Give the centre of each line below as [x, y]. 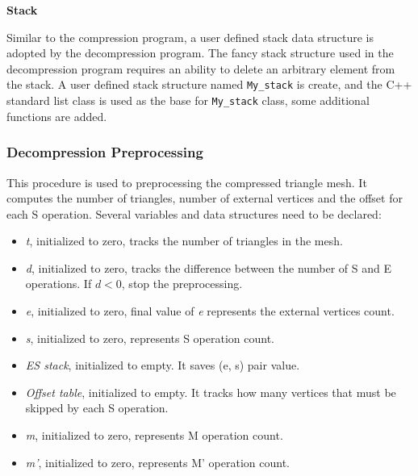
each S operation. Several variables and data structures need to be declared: [194, 213]
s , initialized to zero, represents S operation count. [150, 338]
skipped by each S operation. [97, 408]
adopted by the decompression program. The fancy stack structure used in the [200, 53]
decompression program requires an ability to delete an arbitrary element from [201, 68]
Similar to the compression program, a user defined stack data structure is [190, 37]
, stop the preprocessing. [182, 284]
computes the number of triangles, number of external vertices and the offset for [205, 198]
